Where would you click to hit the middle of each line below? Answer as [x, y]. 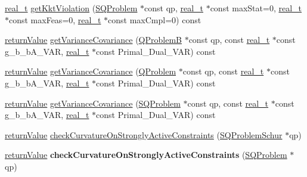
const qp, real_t [174, 8]
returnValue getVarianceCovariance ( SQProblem [93, 103]
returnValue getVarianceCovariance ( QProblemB [93, 40]
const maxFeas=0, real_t [55, 19]
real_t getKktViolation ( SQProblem [71, 8]
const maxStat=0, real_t [256, 8]
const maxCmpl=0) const [155, 19]
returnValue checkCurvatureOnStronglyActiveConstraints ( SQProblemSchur [144, 134]
